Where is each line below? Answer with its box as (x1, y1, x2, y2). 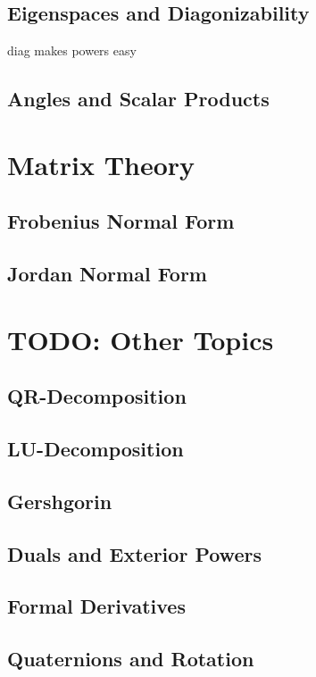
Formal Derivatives (7, 592, 186, 620)
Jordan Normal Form (7, 260, 207, 288)
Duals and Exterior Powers (7, 539, 262, 567)
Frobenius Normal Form (7, 207, 235, 235)
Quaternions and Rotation (7, 645, 254, 673)
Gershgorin (7, 487, 112, 514)
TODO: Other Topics (7, 321, 274, 357)
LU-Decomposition (7, 435, 184, 463)
